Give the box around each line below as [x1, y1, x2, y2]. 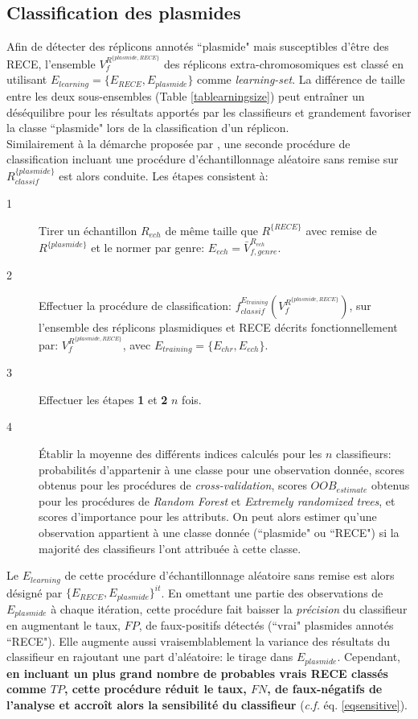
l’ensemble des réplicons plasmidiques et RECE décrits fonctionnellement [39, 319, 398, 336]
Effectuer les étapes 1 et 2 [39, 390, 168, 407]
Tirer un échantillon [39, 221, 137, 238]
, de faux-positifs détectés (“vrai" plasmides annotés [138, 616, 394, 633]
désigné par [6, 584, 63, 601]
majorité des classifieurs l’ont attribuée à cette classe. [39, 539, 301, 556]
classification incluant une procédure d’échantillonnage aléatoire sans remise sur [6, 151, 399, 167]
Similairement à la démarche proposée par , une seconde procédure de [6, 134, 350, 151]
